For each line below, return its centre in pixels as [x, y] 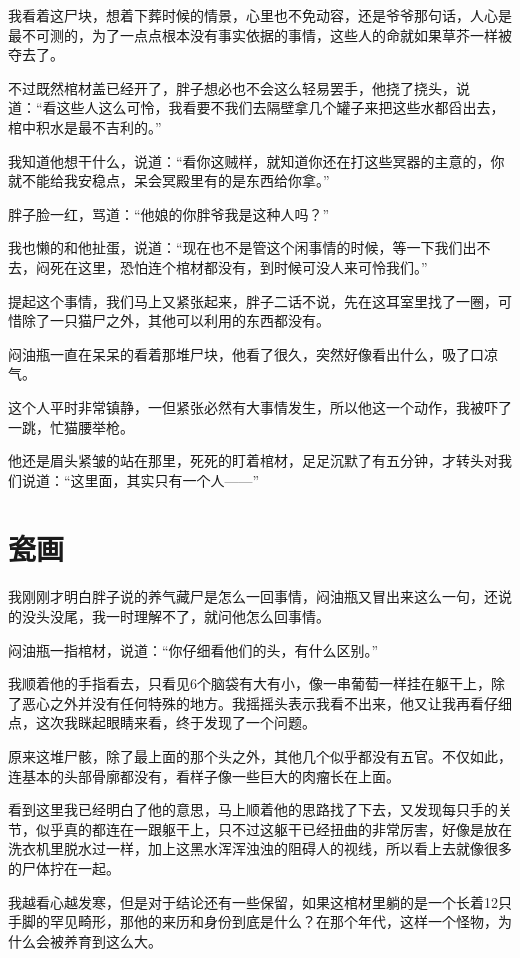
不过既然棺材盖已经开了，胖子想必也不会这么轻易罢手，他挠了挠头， [232, 87]
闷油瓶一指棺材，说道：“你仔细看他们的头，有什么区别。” [193, 649]
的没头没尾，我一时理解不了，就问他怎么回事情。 [169, 616]
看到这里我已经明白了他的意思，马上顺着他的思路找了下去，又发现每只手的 [253, 809]
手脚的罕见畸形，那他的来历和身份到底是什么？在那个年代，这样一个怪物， [253, 921]
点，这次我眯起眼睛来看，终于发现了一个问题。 [162, 722]
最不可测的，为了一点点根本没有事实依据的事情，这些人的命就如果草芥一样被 [260, 34]
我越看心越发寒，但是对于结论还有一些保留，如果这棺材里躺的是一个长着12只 [260, 901]
